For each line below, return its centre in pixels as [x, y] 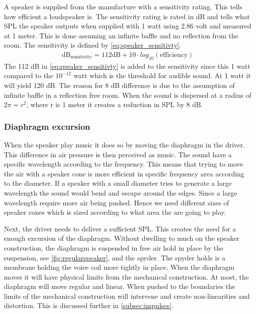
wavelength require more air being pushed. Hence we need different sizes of [117, 202]
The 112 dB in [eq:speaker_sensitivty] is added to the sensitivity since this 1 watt [127, 66]
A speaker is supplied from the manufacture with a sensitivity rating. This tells [123, 6]
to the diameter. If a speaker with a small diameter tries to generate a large [118, 183]
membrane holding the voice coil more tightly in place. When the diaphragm [119, 267]
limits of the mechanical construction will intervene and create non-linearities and [127, 296]
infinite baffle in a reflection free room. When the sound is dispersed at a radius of [128, 95]
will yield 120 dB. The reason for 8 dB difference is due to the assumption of [119, 85]
